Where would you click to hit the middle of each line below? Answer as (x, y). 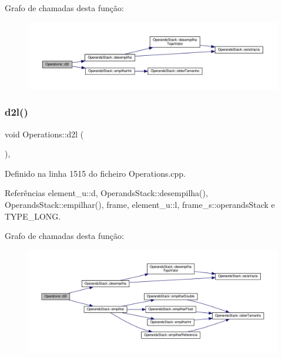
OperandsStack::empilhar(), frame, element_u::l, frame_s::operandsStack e (140, 205)
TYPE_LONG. (33, 216)
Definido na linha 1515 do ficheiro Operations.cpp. (95, 173)
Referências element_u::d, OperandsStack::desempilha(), (106, 193)
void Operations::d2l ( (44, 134)
